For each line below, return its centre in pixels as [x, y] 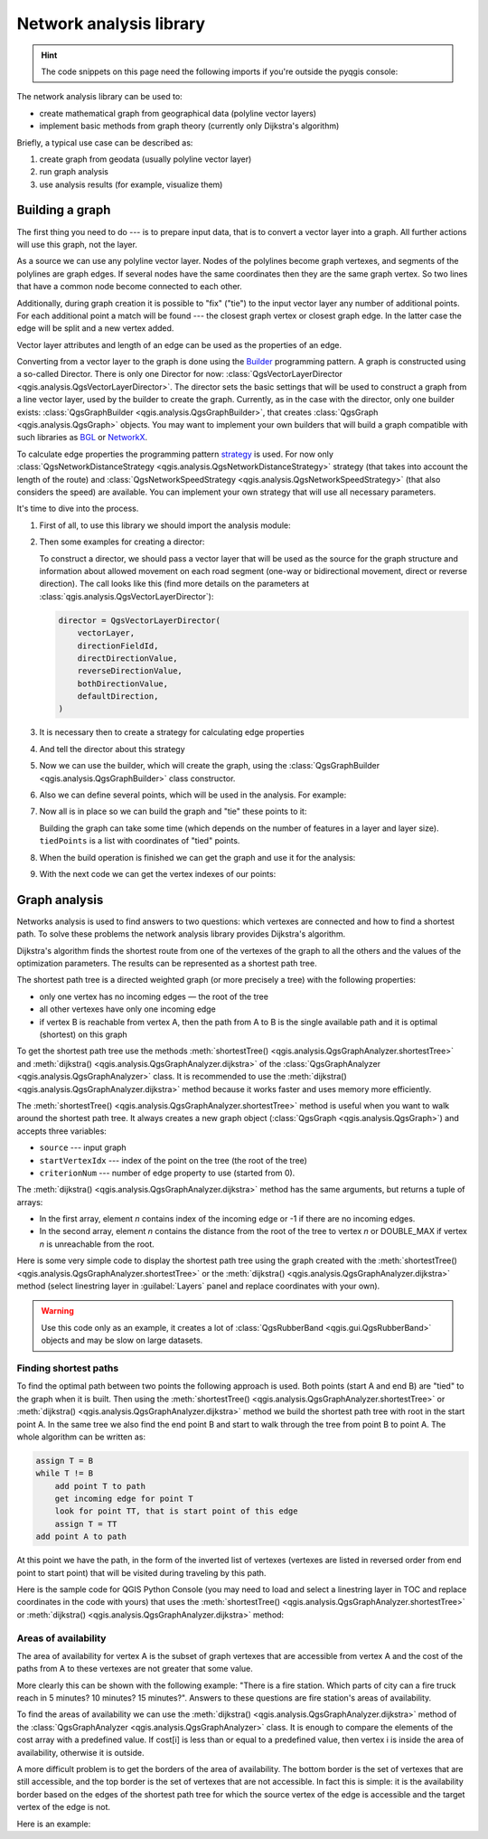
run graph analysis [74, 172]
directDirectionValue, [127, 658]
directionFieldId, [118, 646]
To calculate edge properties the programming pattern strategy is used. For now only [175, 454]
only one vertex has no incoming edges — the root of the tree [154, 996]
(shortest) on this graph [84, 1034]
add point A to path [81, 1537]
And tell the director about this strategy [112, 749]
